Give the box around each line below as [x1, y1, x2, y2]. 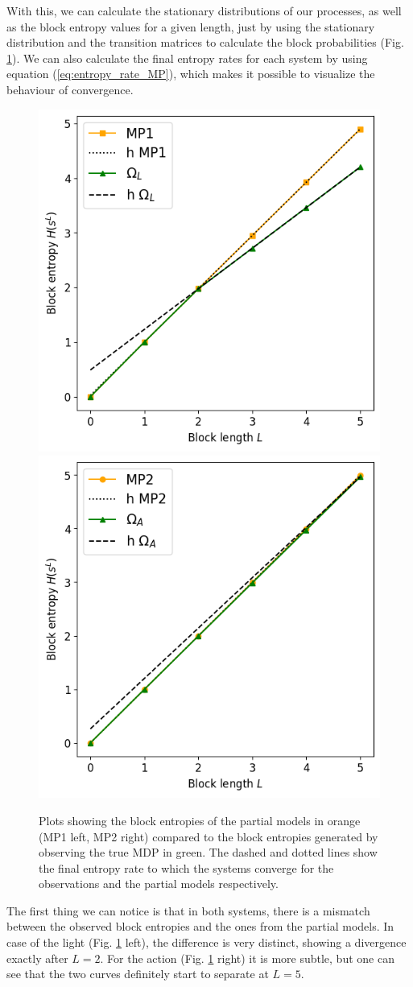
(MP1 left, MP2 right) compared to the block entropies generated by [39, 828, 378, 845]
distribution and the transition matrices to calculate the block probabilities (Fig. [6, 34, 404, 51]
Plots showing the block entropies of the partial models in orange [39, 811, 361, 828]
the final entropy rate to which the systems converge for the [39, 859, 334, 876]
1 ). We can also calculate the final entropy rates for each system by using [6, 49, 368, 66]
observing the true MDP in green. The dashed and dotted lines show [39, 844, 378, 861]
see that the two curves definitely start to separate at [6, 965, 269, 982]
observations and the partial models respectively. [39, 875, 279, 892]
